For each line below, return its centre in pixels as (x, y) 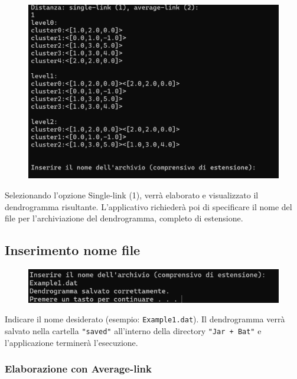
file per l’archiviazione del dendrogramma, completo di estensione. (124, 218)
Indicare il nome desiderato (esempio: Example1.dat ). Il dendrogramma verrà (145, 319)
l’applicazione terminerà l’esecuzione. (71, 342)
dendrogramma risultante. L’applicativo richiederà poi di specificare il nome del (148, 206)
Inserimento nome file (73, 250)
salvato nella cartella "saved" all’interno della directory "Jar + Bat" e (133, 330)
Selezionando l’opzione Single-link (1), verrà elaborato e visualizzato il (132, 195)
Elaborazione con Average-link (78, 369)
